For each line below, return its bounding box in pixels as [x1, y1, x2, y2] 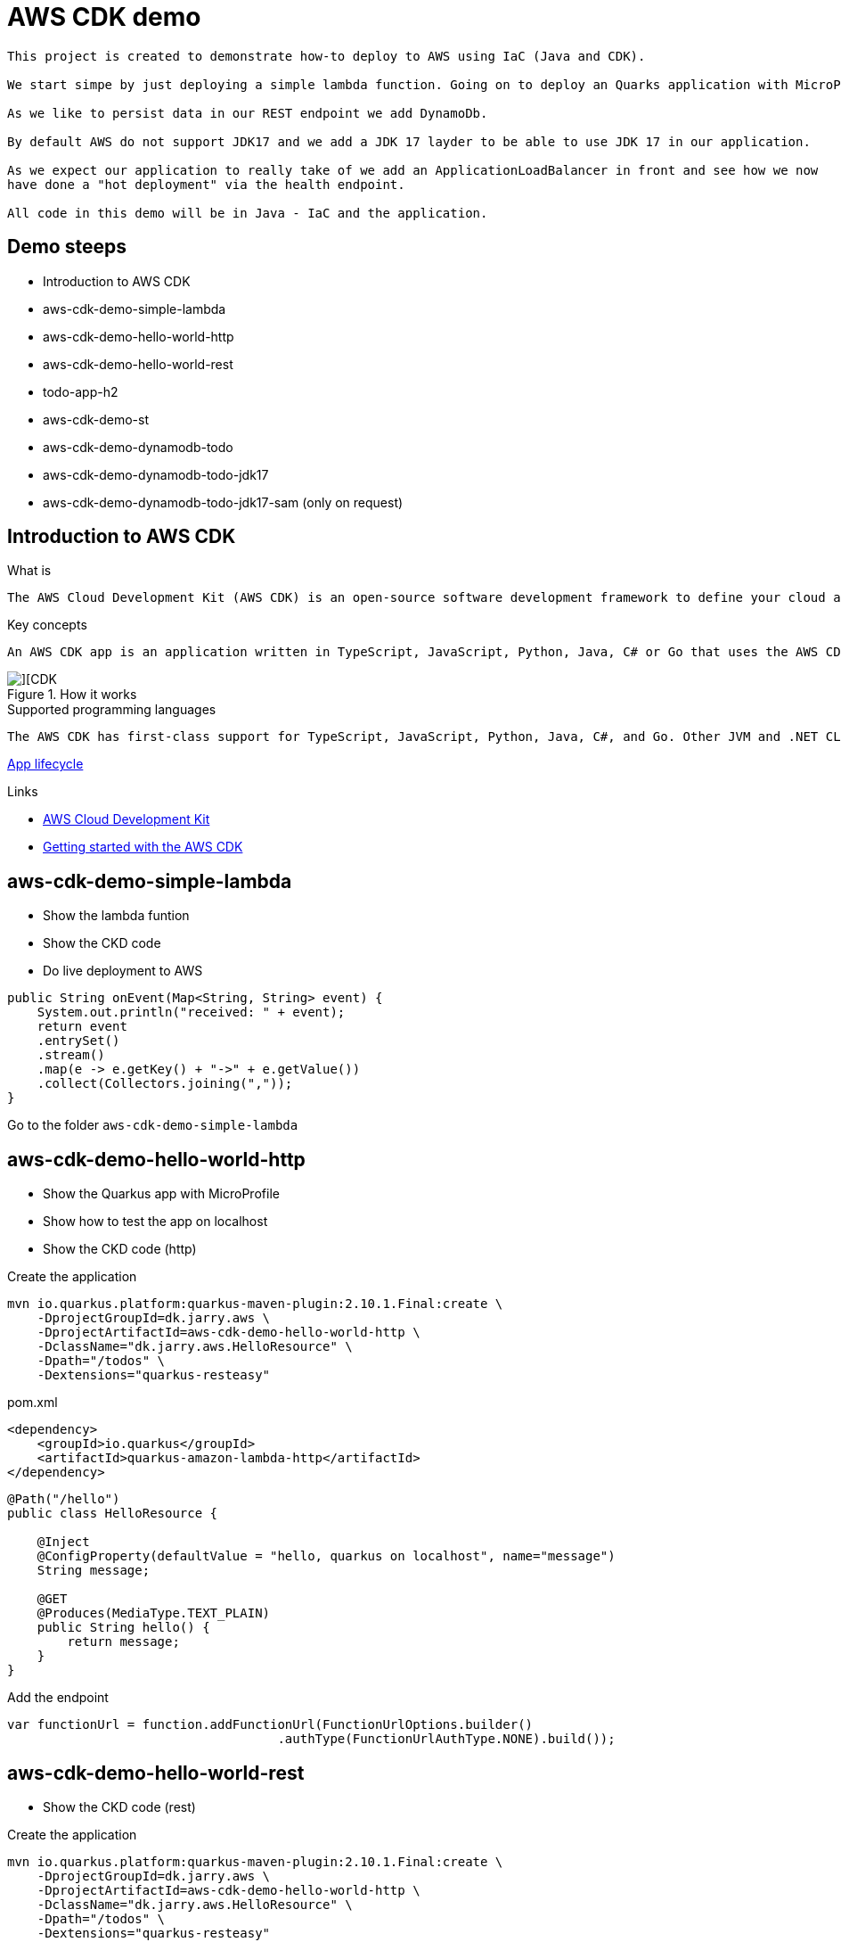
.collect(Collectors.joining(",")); [37, 1076, 293, 1091]
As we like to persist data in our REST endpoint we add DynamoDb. [7, 105, 488, 120]
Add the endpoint [7, 1690, 109, 1706]
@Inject [37, 1535, 90, 1550]
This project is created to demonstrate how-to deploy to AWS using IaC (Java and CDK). [7, 48, 646, 63]
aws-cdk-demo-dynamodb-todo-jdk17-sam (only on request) [43, 494, 404, 510]
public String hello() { [37, 1620, 210, 1635]
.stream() [37, 1048, 105, 1063]
